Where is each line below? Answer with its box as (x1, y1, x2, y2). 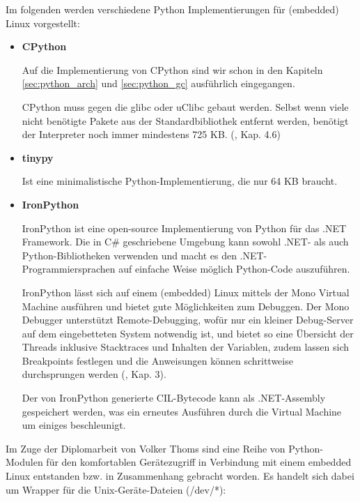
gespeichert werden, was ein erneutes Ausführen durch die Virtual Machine (22, 404, 342, 418)
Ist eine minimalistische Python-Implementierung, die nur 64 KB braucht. (22, 174, 338, 188)
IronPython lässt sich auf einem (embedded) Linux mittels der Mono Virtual (22, 284, 350, 299)
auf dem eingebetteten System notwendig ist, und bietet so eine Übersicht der (22, 326, 354, 340)
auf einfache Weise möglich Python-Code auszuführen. (118, 261, 350, 276)
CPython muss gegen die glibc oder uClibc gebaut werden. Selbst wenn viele (22, 99, 349, 114)
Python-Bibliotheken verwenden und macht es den (22, 248, 237, 262)
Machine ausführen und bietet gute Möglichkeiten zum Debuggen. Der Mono (22, 298, 350, 313)
